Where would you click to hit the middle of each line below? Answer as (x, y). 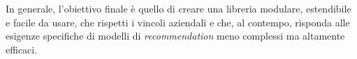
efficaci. (22, 49)
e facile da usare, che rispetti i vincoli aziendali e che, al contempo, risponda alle (178, 22)
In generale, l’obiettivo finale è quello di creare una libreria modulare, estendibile (178, 8)
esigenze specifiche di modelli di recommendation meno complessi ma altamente (175, 36)
